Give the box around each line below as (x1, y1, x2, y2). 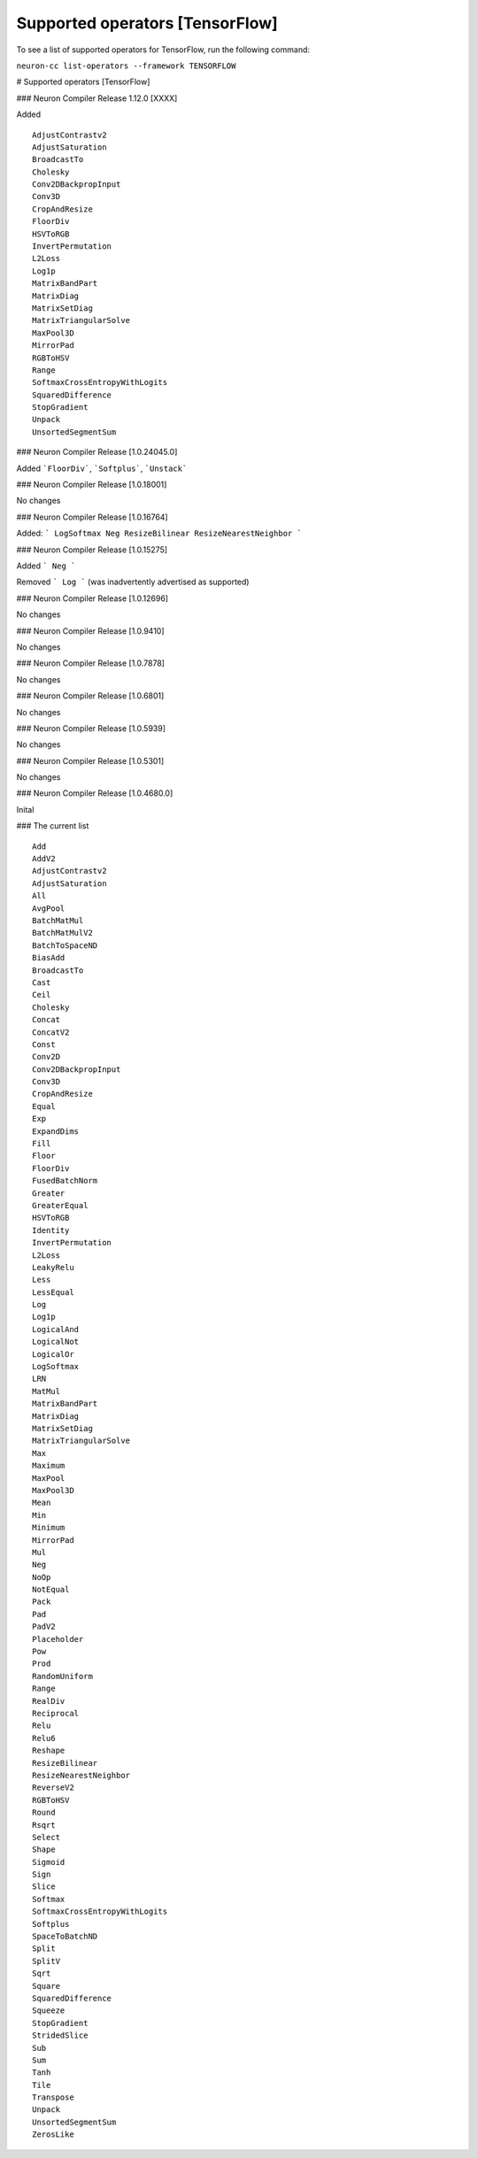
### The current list (16, 821, 89, 831)
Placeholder (32, 1634, 84, 1644)
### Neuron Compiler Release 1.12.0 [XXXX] (16, 93, 178, 104)
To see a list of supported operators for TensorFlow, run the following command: (16, 44, 310, 55)
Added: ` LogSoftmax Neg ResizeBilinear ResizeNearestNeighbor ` (16, 528, 303, 539)
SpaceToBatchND (32, 1931, 98, 1942)
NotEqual (32, 1584, 70, 1595)
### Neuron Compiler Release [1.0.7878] (16, 658, 166, 668)
